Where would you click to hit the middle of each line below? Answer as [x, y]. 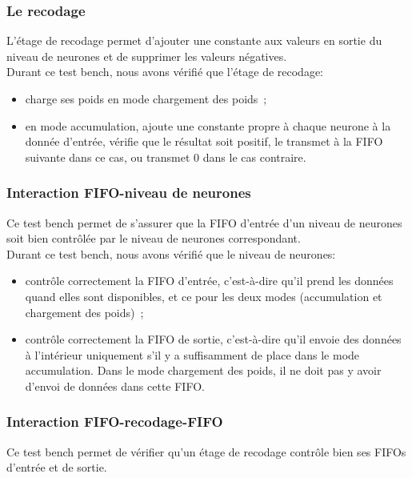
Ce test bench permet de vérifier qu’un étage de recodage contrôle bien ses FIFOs [206, 451]
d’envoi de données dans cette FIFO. [115, 386]
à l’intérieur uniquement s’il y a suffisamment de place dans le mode [192, 354]
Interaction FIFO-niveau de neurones [129, 193]
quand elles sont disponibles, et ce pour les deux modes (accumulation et [204, 296]
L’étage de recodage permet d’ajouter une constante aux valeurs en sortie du [194, 40]
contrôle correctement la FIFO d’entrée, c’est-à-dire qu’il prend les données [209, 281]
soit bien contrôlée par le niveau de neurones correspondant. [154, 238]
